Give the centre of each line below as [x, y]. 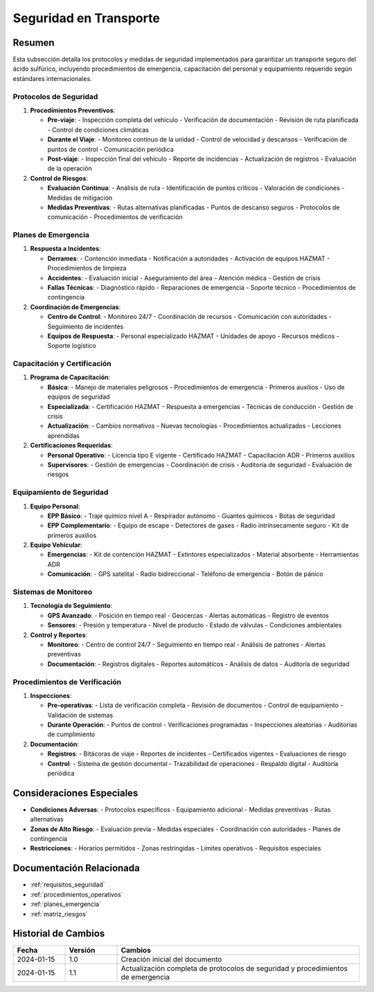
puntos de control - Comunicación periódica [111, 149]
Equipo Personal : [55, 506]
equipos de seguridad [79, 397]
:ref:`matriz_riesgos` [59, 914]
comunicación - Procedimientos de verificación [115, 217]
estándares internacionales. [53, 78]
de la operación [70, 168]
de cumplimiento [71, 734]
